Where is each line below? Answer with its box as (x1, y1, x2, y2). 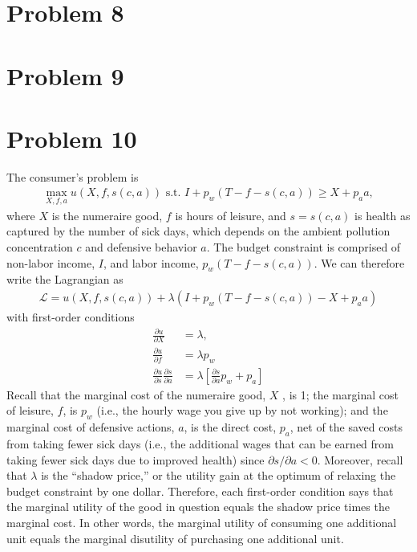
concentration (6, 238, 73, 255)
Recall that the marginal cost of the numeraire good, (6, 386, 266, 403)
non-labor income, (6, 254, 95, 271)
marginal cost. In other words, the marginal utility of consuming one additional (6, 513, 397, 530)
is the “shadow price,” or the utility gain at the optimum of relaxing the (41, 467, 396, 484)
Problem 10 (6, 121, 137, 154)
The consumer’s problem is (6, 168, 139, 185)
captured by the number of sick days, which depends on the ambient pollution (6, 223, 391, 239)
